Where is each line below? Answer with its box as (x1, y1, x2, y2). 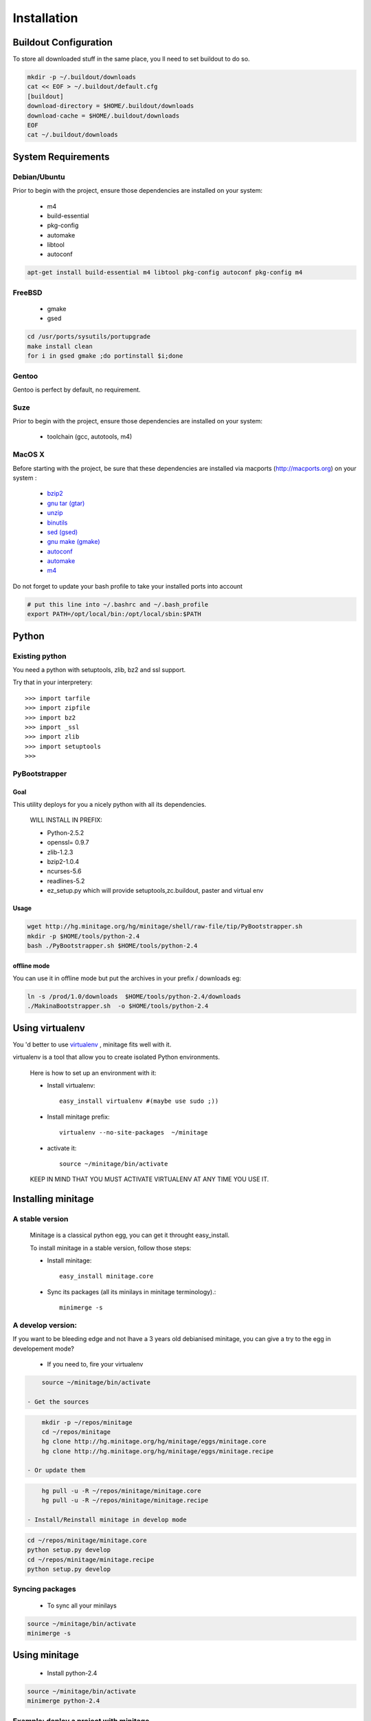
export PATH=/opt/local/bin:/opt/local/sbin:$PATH (27, 610, 202, 618)
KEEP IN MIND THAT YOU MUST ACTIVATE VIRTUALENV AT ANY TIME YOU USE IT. (30, 1175, 269, 1183)
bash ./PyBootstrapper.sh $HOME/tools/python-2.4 (27, 942, 198, 949)
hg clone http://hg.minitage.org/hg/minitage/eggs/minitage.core (41, 1437, 267, 1446)
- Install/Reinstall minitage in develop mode (27, 1516, 187, 1524)
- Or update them (27, 1466, 86, 1475)
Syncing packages (12, 1584, 77, 1594)
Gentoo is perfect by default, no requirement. (12, 386, 141, 394)
